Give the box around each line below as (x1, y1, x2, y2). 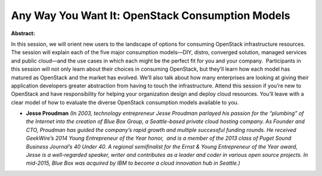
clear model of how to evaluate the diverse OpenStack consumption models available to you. (11, 99, 239, 106)
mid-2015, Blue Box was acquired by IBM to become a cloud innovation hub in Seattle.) (26, 159, 241, 166)
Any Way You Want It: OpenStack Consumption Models (11, 9, 290, 22)
